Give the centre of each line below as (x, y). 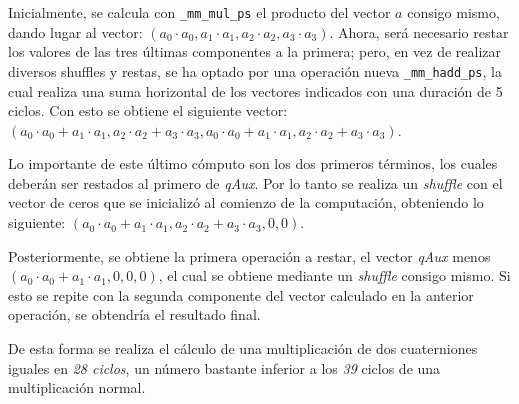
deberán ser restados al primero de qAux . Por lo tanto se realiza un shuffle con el (255, 182)
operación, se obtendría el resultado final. (134, 314)
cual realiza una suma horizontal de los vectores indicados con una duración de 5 (255, 90)
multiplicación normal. (77, 387)
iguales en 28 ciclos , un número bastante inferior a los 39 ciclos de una (224, 367)
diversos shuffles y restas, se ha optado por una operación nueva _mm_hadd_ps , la (255, 70)
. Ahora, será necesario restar (419, 31)
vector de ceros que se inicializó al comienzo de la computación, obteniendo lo (246, 202)
